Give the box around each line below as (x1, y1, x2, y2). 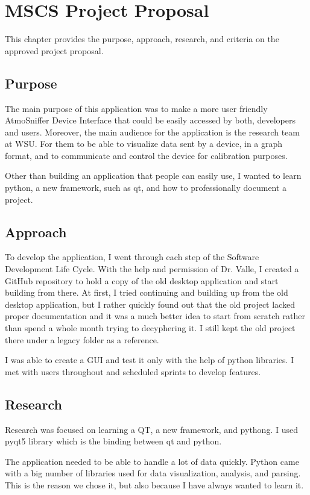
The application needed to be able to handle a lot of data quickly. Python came (5, 455, 299, 467)
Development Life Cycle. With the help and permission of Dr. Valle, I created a (5, 263, 299, 275)
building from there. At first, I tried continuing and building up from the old (5, 286, 288, 299)
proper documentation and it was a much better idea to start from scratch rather (5, 310, 305, 322)
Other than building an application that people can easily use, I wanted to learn (5, 169, 302, 182)
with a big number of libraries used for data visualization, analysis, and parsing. (5, 467, 301, 479)
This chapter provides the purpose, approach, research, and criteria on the (5, 33, 279, 45)
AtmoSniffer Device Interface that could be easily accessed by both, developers (5, 114, 296, 126)
